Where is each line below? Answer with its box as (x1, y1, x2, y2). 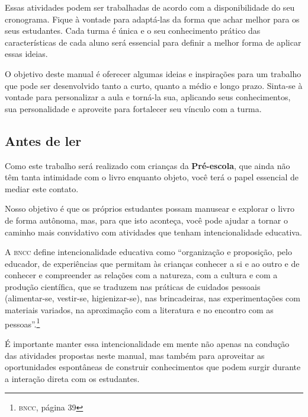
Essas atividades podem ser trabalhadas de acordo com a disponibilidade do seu (5, 1, 295, 13)
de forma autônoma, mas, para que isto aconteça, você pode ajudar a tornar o (5, 214, 288, 226)
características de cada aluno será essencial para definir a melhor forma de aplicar (5, 36, 301, 48)
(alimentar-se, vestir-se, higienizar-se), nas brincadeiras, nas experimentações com (5, 292, 300, 304)
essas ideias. (5, 47, 48, 60)
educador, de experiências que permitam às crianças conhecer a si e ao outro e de (5, 257, 300, 269)
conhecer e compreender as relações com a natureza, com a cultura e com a (5, 269, 278, 281)
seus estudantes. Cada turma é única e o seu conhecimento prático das (5, 24, 261, 37)
